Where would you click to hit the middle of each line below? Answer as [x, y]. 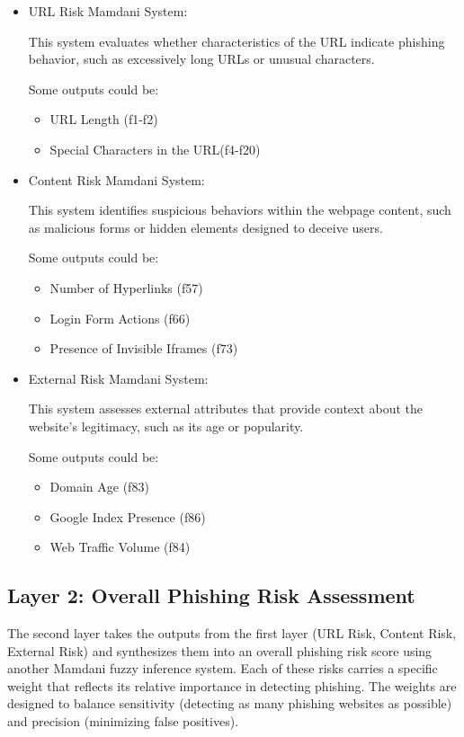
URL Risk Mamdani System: [108, 11]
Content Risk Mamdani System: [116, 179]
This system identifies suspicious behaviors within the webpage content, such [240, 210]
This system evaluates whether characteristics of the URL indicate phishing [236, 41]
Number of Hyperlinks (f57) [126, 287]
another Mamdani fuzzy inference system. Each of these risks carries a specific [223, 668]
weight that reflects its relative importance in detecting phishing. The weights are [232, 685]
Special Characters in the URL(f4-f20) [155, 149]
